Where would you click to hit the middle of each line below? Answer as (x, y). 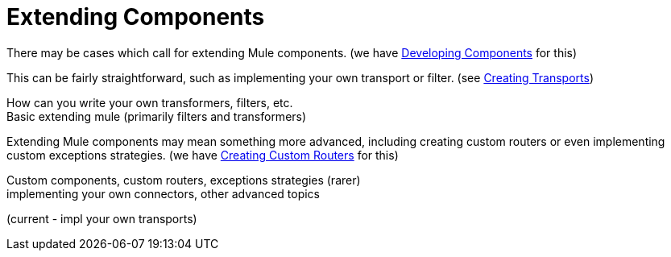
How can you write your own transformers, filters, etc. (150, 102)
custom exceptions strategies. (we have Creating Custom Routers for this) (203, 155)
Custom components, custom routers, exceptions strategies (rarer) (184, 180)
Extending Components (136, 17)
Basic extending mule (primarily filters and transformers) (157, 116)
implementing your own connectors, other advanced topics (164, 193)
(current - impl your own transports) (102, 218)
